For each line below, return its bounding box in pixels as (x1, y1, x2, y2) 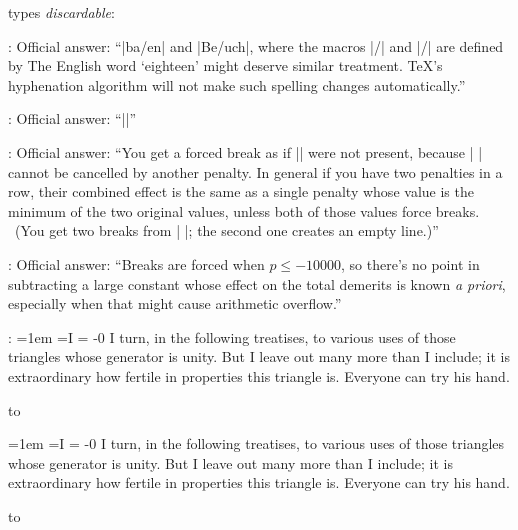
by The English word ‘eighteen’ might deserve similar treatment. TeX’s (8, 55, 443, 76)
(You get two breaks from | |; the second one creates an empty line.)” (14, 220, 439, 241)
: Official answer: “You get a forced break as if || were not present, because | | (8, 141, 483, 162)
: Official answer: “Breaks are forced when (8, 253, 265, 274)
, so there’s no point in (341, 253, 480, 274)
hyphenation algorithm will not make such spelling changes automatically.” (8, 74, 466, 95)
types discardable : (8, 2, 115, 22)
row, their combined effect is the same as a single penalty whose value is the (8, 181, 474, 202)
